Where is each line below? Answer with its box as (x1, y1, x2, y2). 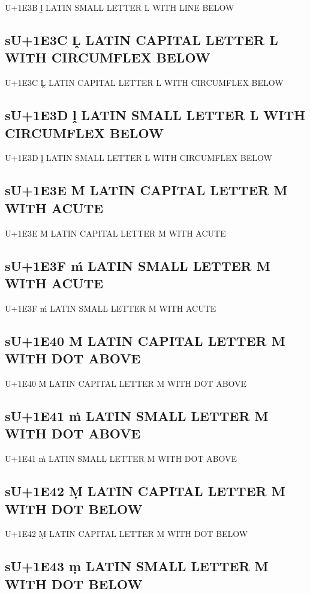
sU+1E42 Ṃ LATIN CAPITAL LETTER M (5, 482, 285, 500)
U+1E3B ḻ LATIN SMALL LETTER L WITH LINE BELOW (5, 1, 234, 13)
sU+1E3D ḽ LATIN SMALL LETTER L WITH (5, 106, 306, 124)
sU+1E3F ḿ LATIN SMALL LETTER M (5, 256, 270, 274)
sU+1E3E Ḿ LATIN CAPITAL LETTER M (5, 181, 288, 199)
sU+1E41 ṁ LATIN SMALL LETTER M (5, 406, 269, 425)
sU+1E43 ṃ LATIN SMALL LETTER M (5, 557, 269, 575)
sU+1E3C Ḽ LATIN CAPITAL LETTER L (5, 30, 278, 49)
